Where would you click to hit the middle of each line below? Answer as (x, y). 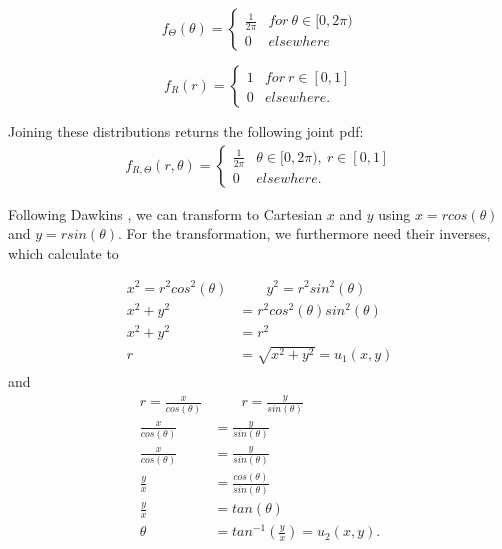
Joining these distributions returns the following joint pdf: (186, 131)
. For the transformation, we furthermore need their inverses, (304, 233)
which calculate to (63, 252)
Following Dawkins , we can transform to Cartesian (165, 213)
